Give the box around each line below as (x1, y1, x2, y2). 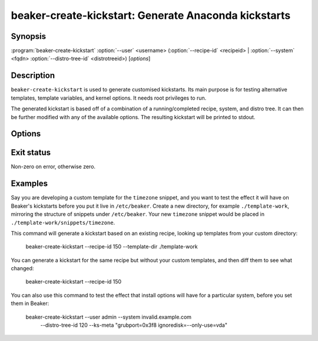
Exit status (11, 147, 51, 158)
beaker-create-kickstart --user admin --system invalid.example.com (25, 313, 191, 320)
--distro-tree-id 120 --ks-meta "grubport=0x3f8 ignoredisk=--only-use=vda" (40, 322, 228, 329)
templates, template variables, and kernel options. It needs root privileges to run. (11, 94, 207, 101)
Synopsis (11, 31, 47, 41)
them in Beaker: (11, 300, 49, 307)
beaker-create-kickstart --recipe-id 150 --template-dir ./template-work (25, 243, 198, 250)
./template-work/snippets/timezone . (11, 219, 115, 226)
